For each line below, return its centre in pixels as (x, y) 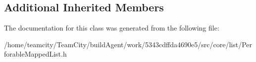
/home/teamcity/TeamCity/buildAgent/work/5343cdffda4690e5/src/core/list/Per (128, 44)
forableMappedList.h (35, 54)
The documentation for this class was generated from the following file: (112, 28)
